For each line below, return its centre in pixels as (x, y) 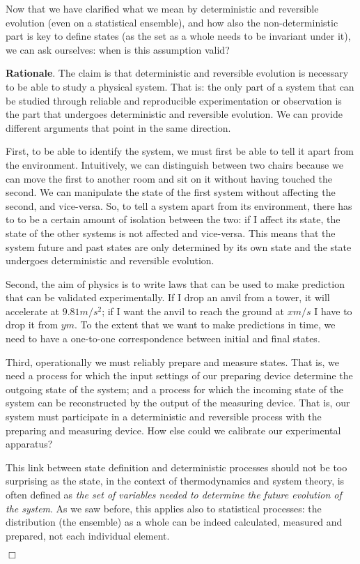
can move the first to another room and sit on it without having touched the (169, 178)
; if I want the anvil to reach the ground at (193, 311)
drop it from (32, 325)
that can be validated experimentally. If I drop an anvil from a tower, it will (168, 297)
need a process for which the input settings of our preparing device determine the (179, 375)
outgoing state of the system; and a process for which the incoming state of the (175, 389)
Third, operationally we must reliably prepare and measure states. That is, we (172, 361)
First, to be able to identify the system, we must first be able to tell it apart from (180, 151)
